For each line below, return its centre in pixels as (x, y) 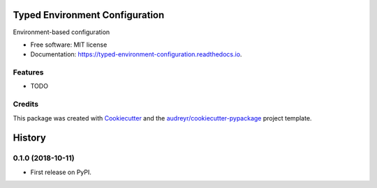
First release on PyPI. (61, 172)
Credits (25, 104)
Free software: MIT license (69, 45)
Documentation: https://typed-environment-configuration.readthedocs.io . (136, 54)
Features (28, 72)
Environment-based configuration (61, 32)
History (30, 138)
